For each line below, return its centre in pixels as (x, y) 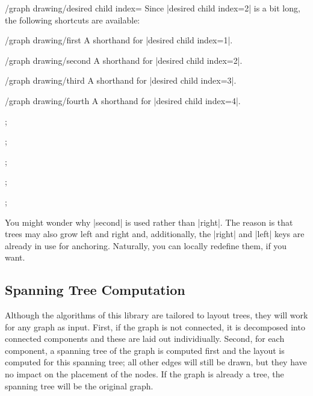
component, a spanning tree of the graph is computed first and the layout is (145, 350)
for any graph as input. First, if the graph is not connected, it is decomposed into (155, 326)
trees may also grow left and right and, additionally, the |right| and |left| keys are (155, 234)
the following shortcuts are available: (73, 20)
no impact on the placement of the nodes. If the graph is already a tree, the (144, 374)
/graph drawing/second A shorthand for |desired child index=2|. (124, 60)
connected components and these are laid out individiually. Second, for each (145, 339)
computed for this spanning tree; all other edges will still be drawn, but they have (156, 362)
